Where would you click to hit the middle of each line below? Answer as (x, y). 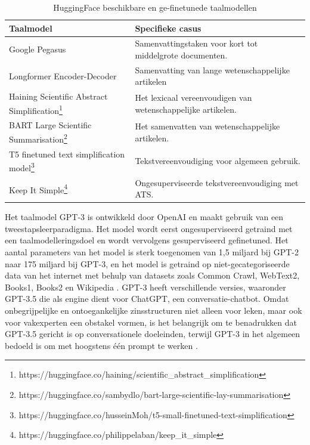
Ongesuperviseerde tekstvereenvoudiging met (217, 182)
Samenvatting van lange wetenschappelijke (212, 69)
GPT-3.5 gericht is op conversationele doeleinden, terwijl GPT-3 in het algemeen (153, 334)
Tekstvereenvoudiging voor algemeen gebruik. (218, 161)
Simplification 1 (36, 109)
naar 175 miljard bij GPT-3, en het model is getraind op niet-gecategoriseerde (147, 263)
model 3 (22, 167)
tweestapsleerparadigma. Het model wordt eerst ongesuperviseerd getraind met (149, 228)
